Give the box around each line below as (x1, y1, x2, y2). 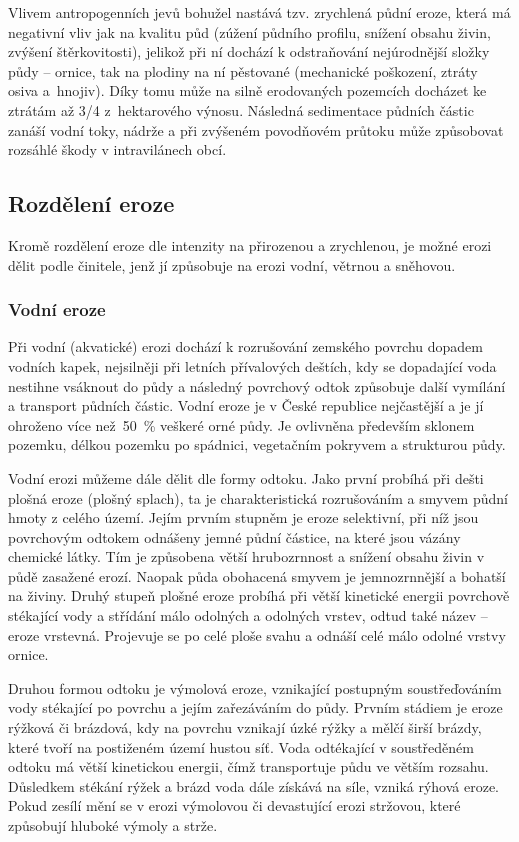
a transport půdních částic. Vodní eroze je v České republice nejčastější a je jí (8, 395, 484, 416)
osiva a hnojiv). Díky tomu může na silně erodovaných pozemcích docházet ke (8, 80, 487, 101)
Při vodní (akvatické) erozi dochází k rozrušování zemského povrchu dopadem (8, 336, 483, 357)
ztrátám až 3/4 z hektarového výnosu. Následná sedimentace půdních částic (8, 99, 474, 120)
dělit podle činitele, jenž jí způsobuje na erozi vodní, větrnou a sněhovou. (8, 254, 456, 275)
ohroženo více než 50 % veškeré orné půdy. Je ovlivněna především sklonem (8, 414, 475, 435)
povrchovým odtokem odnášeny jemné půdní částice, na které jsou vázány (8, 526, 461, 547)
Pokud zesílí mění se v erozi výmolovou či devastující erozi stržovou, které (8, 795, 461, 816)
